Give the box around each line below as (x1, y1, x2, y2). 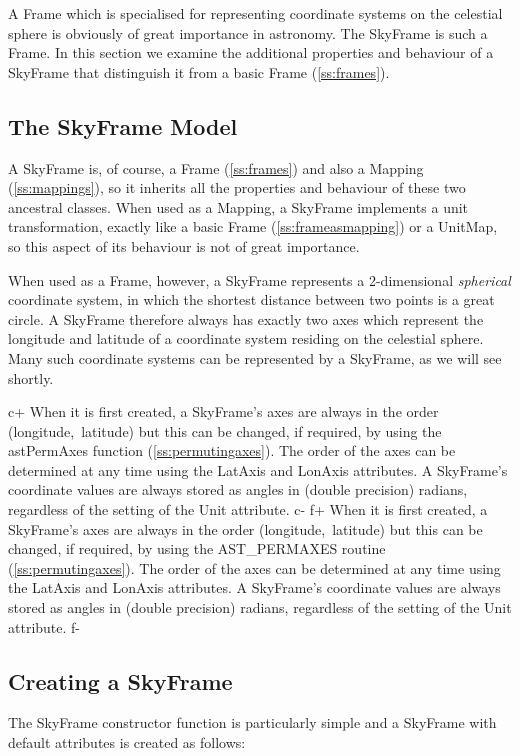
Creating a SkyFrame (8, 665, 233, 696)
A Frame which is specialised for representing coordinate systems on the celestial (8, 3, 503, 23)
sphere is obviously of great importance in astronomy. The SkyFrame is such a (8, 22, 488, 43)
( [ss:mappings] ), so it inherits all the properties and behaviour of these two (8, 177, 466, 198)
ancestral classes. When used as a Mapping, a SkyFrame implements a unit (8, 196, 469, 217)
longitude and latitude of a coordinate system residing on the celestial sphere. (8, 328, 484, 349)
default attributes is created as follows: (8, 732, 246, 753)
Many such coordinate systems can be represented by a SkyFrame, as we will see (8, 347, 502, 368)
